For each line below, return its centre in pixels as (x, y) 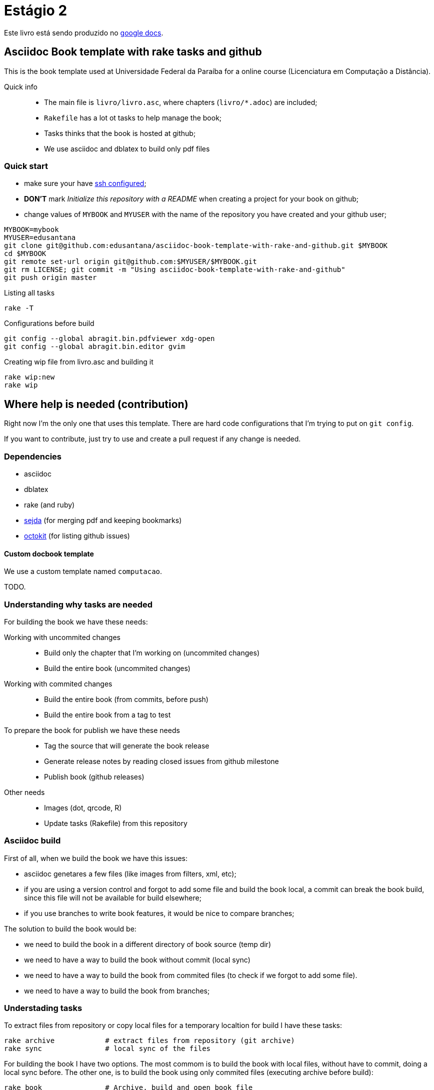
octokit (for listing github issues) (77, 535)
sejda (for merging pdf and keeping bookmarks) (103, 520)
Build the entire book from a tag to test (107, 714)
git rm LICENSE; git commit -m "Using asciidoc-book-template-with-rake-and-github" (175, 270)
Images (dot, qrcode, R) (83, 807)
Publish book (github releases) (94, 776)
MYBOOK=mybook (31, 230)
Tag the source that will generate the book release (127, 745)
